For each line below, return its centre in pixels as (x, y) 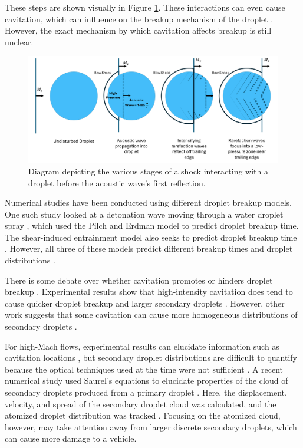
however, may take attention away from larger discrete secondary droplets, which (151, 426)
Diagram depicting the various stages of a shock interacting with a (148, 171)
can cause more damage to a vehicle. (71, 438)
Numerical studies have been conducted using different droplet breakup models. (148, 202)
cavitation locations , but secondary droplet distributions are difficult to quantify (151, 358)
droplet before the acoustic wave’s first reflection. (117, 182)
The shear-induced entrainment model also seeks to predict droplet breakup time (151, 237)
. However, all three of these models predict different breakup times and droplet (149, 248)
